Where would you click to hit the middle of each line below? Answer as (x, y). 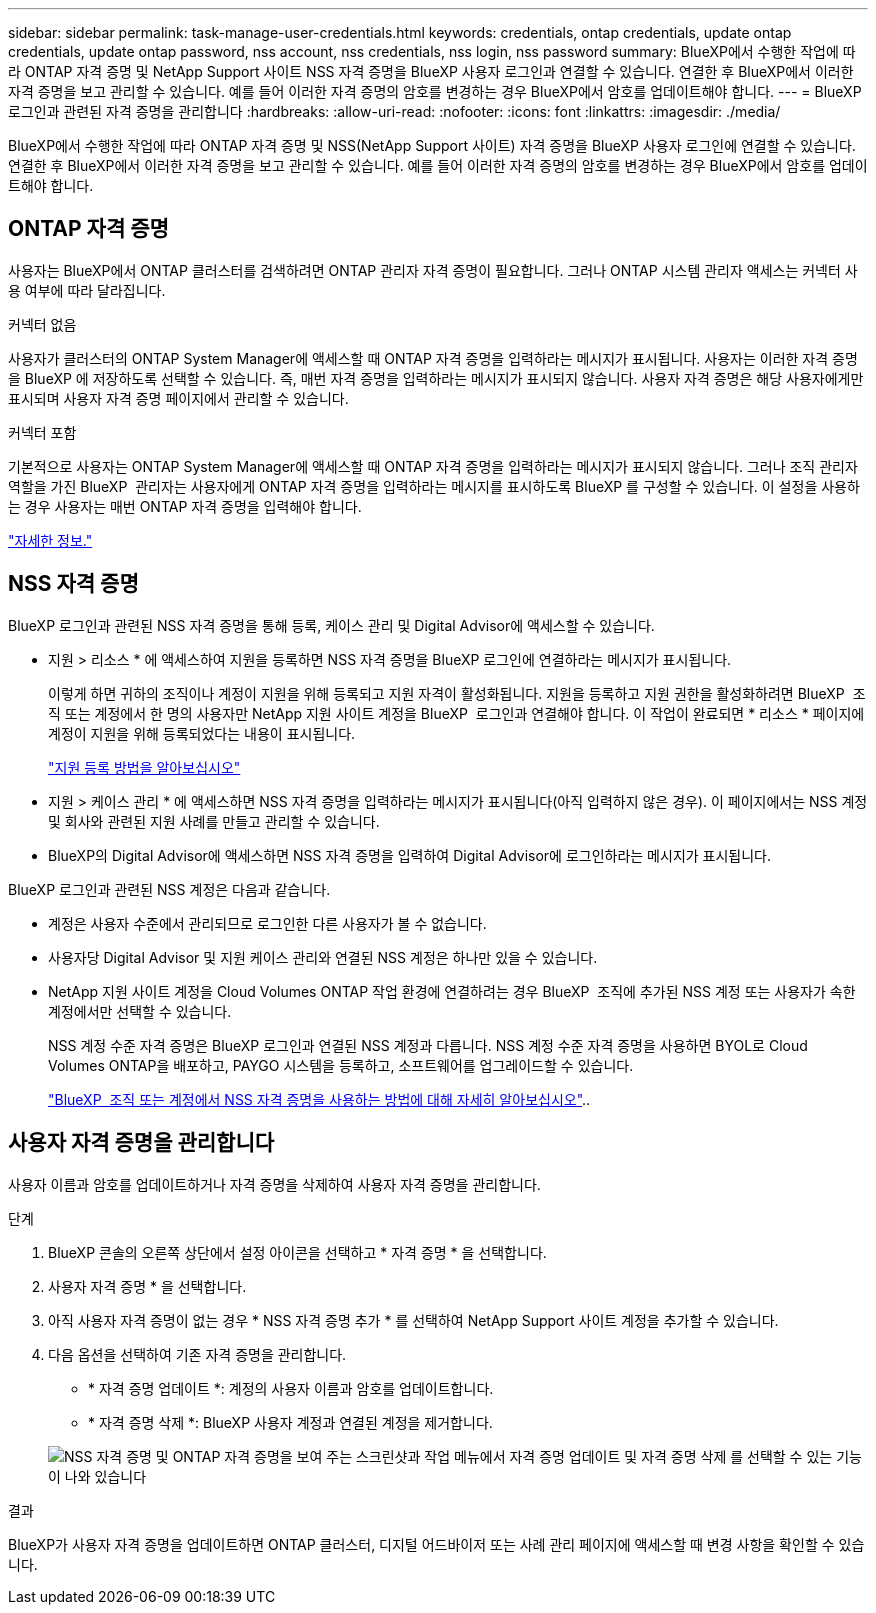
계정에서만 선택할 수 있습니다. (140, 1011)
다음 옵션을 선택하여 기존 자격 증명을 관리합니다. (197, 1354)
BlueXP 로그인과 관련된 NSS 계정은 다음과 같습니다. (169, 889)
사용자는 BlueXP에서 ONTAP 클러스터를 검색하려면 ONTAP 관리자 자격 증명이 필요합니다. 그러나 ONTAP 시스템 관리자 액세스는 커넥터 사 (433, 270)
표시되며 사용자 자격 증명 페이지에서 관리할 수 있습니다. (178, 398)
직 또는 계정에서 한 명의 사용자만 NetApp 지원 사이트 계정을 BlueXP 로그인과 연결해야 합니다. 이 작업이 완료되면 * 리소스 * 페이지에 (456, 713)
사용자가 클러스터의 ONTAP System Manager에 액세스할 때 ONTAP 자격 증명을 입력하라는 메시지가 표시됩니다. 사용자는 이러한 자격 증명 (433, 358)
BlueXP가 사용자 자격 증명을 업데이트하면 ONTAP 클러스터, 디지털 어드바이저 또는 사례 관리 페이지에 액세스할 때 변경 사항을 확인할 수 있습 (436, 1544)
